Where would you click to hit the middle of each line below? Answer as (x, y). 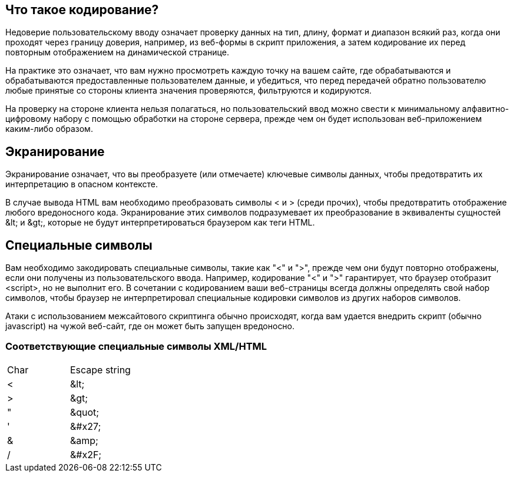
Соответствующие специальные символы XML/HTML (136, 347)
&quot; (85, 412)
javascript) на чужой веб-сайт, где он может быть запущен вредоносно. (150, 326)
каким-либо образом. (49, 129)
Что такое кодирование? (82, 10)
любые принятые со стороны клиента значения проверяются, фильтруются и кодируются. (188, 91)
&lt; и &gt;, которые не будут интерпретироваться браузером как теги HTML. (160, 223)
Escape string (100, 370)
